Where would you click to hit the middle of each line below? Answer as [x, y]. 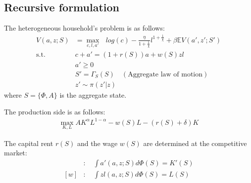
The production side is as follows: [55, 111]
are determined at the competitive [195, 143]
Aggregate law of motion [165, 74]
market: [16, 153]
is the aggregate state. [93, 94]
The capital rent [29, 143]
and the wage [97, 143]
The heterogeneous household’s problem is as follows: [84, 28]
